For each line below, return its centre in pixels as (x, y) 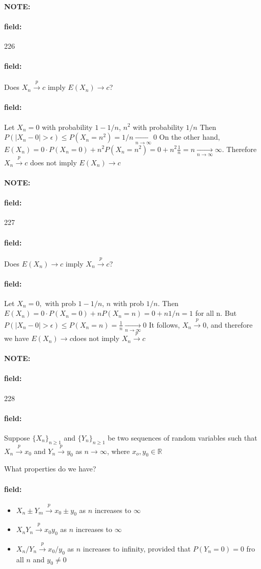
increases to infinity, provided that (137, 548)
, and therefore (229, 324)
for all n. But (216, 313)
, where (118, 451)
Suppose (17, 438)
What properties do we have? (50, 469)
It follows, (164, 324)
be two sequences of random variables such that (183, 438)
